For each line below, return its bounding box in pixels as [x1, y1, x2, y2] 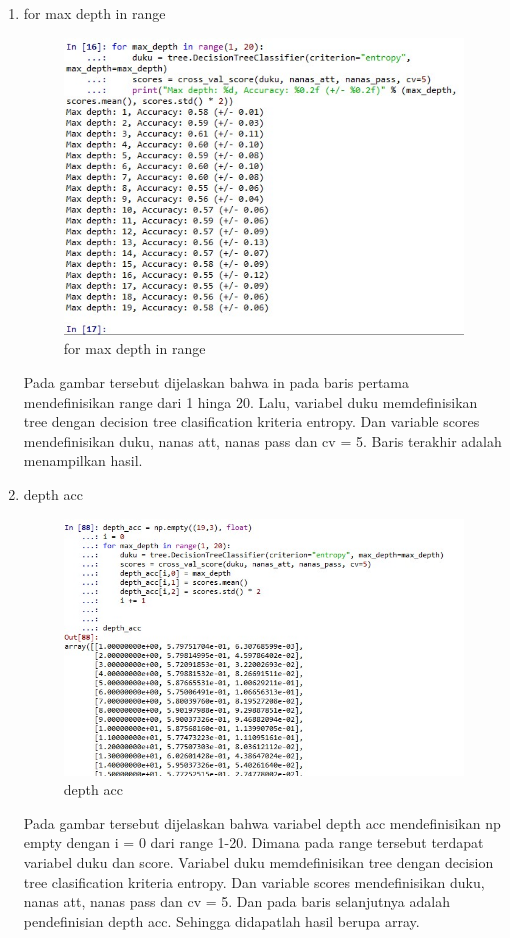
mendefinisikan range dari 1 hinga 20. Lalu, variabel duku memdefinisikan [23, 391, 478, 412]
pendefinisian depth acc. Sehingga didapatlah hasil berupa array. [23, 910, 420, 931]
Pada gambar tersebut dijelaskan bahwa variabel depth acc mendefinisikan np [23, 812, 501, 833]
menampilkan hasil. [23, 450, 143, 471]
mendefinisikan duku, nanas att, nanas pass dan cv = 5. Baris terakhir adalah [23, 430, 502, 451]
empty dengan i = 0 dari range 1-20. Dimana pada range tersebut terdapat [23, 832, 484, 853]
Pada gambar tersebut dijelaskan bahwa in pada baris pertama [23, 372, 410, 393]
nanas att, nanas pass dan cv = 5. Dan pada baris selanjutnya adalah [23, 891, 450, 912]
